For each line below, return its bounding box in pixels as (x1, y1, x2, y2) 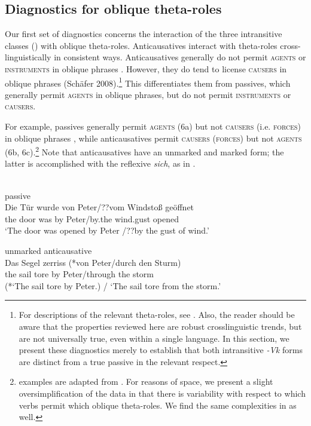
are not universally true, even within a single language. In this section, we (19, 332, 289, 344)
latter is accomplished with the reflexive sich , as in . (5, 157, 196, 170)
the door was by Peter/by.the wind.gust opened (5, 212, 179, 225)
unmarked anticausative (5, 244, 92, 257)
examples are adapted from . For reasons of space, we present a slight (19, 375, 273, 388)
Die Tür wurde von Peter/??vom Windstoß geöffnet (5, 201, 194, 213)
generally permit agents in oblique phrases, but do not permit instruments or (5, 88, 291, 100)
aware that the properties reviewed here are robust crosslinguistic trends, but (19, 320, 302, 332)
